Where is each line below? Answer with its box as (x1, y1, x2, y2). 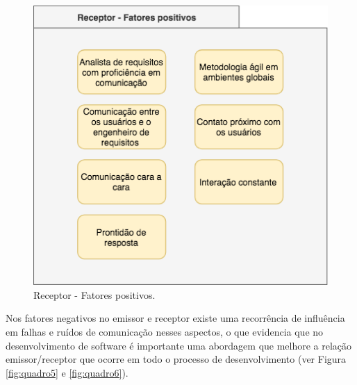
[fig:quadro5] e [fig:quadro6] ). (6, 365, 128, 379)
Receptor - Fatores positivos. (33, 287, 156, 302)
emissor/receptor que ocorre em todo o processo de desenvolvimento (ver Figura (6, 352, 347, 366)
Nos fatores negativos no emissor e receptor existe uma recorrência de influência (6, 311, 345, 325)
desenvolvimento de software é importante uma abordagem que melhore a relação (6, 338, 352, 352)
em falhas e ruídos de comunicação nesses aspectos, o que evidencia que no (6, 325, 324, 339)
